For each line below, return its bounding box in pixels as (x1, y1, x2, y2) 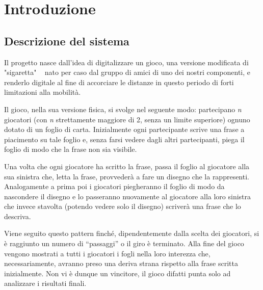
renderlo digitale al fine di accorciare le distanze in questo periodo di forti (4, 76, 234, 87)
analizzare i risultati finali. (4, 278, 87, 288)
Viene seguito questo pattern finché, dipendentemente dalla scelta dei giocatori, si (4, 228, 259, 239)
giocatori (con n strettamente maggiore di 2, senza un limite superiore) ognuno (4, 114, 250, 124)
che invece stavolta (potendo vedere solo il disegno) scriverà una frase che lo (4, 201, 241, 212)
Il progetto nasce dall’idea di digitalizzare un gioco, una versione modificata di (4, 57, 249, 67)
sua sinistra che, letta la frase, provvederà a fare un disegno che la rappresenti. (4, 171, 249, 181)
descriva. (4, 210, 31, 221)
